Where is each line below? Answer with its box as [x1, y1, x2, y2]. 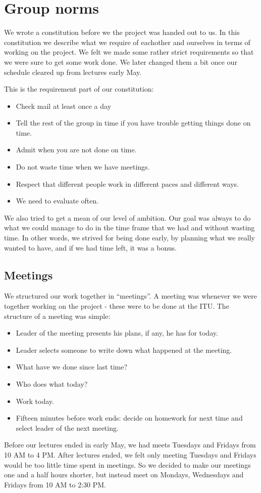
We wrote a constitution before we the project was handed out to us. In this [4, 27, 240, 37]
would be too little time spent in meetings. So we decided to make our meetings [4, 459, 251, 470]
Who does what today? [16, 378, 88, 389]
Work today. [16, 395, 54, 406]
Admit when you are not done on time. [16, 144, 137, 155]
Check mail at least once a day [16, 100, 112, 111]
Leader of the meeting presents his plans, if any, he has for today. [16, 327, 218, 338]
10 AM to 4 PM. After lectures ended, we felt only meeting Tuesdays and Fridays [4, 449, 256, 460]
